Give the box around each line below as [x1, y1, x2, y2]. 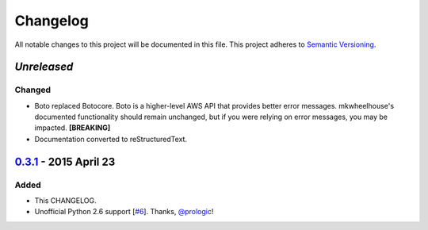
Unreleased [14, 60, 74, 74]
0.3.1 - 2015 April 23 [14, 155, 116, 168]
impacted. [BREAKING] [34, 123, 111, 132]
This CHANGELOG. [34, 196, 97, 205]
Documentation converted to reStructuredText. [34, 134, 188, 144]
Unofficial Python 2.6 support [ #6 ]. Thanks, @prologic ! [34, 207, 214, 217]
